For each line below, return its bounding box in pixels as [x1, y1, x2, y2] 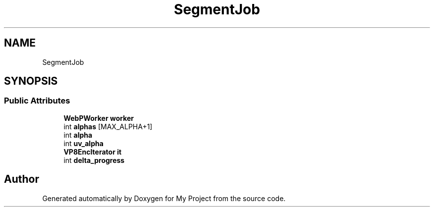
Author [4, 173, 39, 186]
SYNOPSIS [4, 75, 58, 88]
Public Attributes [4, 96, 70, 106]
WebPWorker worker [63, 113, 134, 122]
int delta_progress [63, 156, 125, 164]
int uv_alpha [63, 139, 104, 148]
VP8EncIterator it [63, 147, 122, 156]
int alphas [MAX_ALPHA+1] [63, 122, 153, 131]
